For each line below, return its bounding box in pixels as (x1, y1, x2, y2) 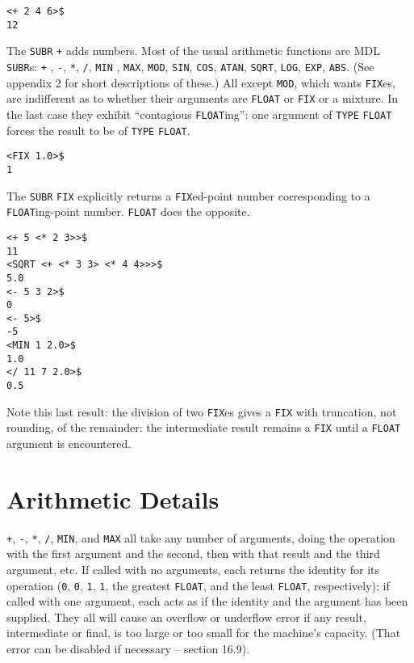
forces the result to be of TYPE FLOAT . (6, 121, 190, 138)
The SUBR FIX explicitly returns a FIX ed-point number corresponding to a (6, 187, 370, 204)
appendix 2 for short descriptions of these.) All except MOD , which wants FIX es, (6, 74, 395, 91)
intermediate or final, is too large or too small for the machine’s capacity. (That (6, 624, 401, 641)
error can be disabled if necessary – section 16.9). (6, 640, 250, 657)
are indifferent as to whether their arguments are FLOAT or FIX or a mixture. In (6, 90, 399, 107)
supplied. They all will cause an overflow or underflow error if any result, (6, 608, 366, 625)
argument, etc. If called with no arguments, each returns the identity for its (6, 561, 380, 578)
